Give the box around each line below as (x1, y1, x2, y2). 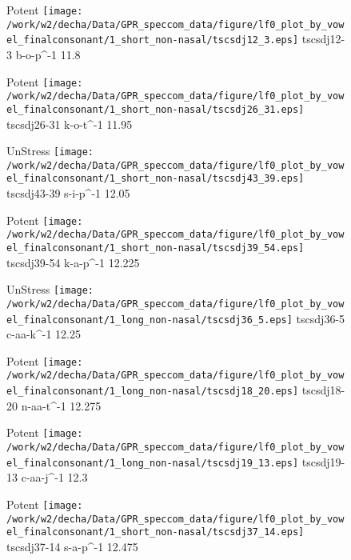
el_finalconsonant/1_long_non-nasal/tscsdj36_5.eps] (6, 314, 293, 326)
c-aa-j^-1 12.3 (21, 469, 88, 486)
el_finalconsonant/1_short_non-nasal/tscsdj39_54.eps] (6, 242, 305, 254)
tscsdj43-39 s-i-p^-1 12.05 (6, 185, 130, 202)
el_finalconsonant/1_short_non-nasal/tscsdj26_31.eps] (6, 103, 305, 115)
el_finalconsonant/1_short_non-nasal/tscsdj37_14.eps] (6, 526, 305, 538)
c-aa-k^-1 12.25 (6, 326, 81, 342)
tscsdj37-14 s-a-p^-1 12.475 (6, 538, 138, 554)
